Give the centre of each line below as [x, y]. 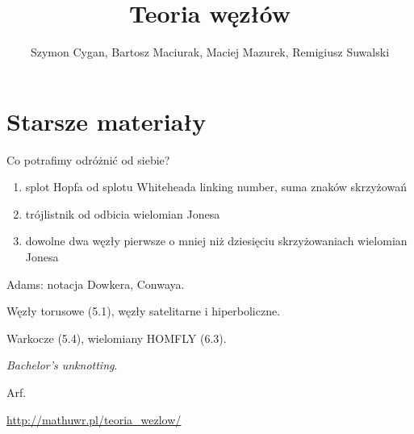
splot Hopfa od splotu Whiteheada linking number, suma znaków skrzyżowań [216, 187]
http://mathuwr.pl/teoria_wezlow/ [94, 419]
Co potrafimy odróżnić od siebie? [88, 159]
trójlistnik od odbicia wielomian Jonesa [123, 213]
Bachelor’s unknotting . [62, 365]
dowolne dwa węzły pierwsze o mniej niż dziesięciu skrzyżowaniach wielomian [216, 241]
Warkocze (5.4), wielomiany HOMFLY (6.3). [117, 338]
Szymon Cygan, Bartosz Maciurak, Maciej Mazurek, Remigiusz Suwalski [210, 52]
